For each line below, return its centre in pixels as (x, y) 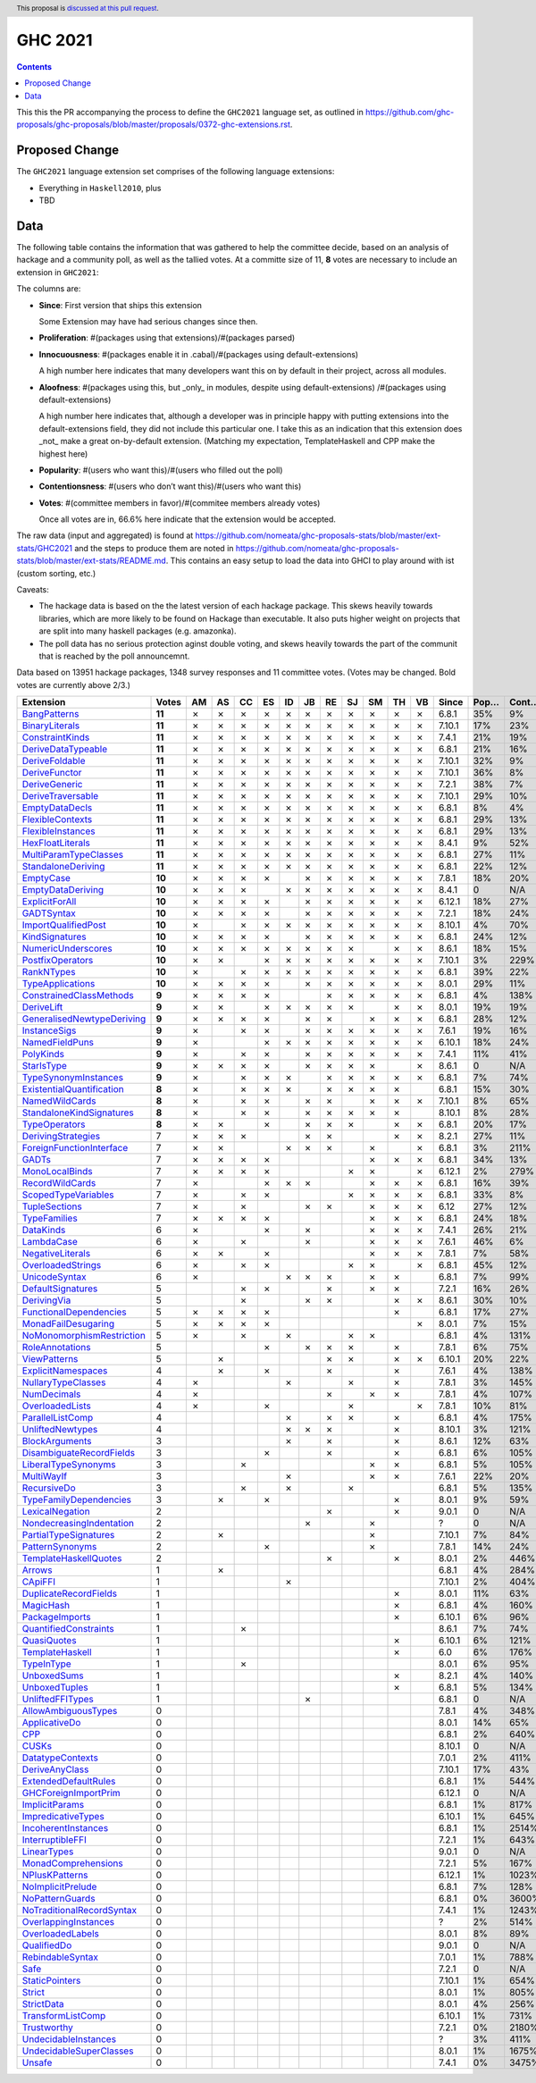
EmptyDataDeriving (63, 890)
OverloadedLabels (61, 1934)
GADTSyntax (49, 913)
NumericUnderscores (67, 949)
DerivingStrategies (61, 1137)
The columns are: (49, 289)
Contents (34, 66)
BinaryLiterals (51, 726)
